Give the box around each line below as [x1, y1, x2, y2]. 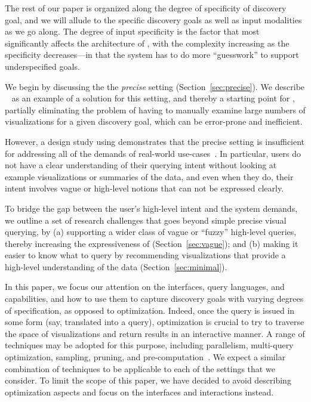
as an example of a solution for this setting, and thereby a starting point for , [11, 92, 295, 104]
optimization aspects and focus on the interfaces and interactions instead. [5, 385, 274, 398]
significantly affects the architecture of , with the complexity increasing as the [5, 36, 290, 49]
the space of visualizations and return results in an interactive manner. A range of [5, 327, 305, 339]
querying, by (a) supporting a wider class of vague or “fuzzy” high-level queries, [5, 225, 297, 238]
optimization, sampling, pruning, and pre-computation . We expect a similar [5, 351, 286, 363]
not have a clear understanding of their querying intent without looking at [5, 159, 277, 171]
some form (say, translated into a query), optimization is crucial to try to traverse [5, 316, 304, 328]
